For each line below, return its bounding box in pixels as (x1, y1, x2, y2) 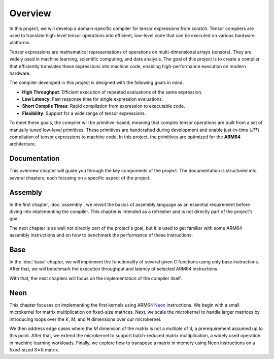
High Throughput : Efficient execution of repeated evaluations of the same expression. (22, 89, 203, 95)
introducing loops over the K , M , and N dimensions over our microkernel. (9, 316, 162, 322)
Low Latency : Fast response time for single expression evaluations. (22, 96, 163, 102)
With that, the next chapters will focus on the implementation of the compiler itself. (9, 275, 182, 281)
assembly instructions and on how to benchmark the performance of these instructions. (9, 232, 193, 238)
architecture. (9, 141, 37, 147)
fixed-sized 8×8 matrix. (9, 347, 59, 353)
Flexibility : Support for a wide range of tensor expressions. (22, 110, 146, 116)
